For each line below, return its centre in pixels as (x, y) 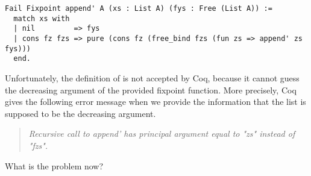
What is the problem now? (54, 165)
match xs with (42, 18)
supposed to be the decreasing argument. (80, 113)
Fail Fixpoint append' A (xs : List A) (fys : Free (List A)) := (139, 8)
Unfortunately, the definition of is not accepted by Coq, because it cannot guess (152, 77)
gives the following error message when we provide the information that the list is (155, 102)
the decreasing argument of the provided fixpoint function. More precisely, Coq (151, 90)
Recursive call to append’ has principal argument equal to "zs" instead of (162, 134)
